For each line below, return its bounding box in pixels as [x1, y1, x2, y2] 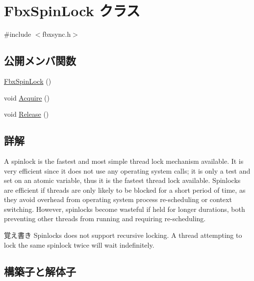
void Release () [4, 109, 49, 119]
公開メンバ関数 [4, 53, 76, 68]
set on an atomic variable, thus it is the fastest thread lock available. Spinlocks [4, 175, 241, 185]
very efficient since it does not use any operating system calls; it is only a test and [4, 165, 251, 176]
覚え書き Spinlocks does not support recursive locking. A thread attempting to [4, 230, 242, 240]
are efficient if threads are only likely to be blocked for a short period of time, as [4, 184, 246, 195]
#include [4, 29, 31, 39]
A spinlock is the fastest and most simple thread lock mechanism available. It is [4, 155, 244, 166]
